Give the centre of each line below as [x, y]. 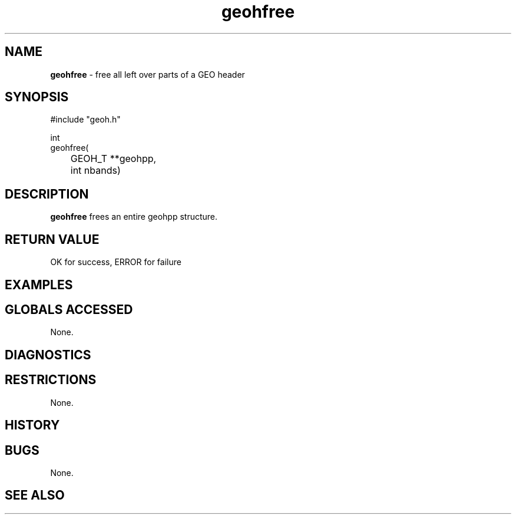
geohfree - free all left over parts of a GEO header [148, 74]
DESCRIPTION [47, 194]
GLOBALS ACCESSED [69, 309]
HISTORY [32, 425]
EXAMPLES [39, 285]
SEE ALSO [35, 495]
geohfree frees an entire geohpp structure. [134, 217]
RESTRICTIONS [51, 380]
